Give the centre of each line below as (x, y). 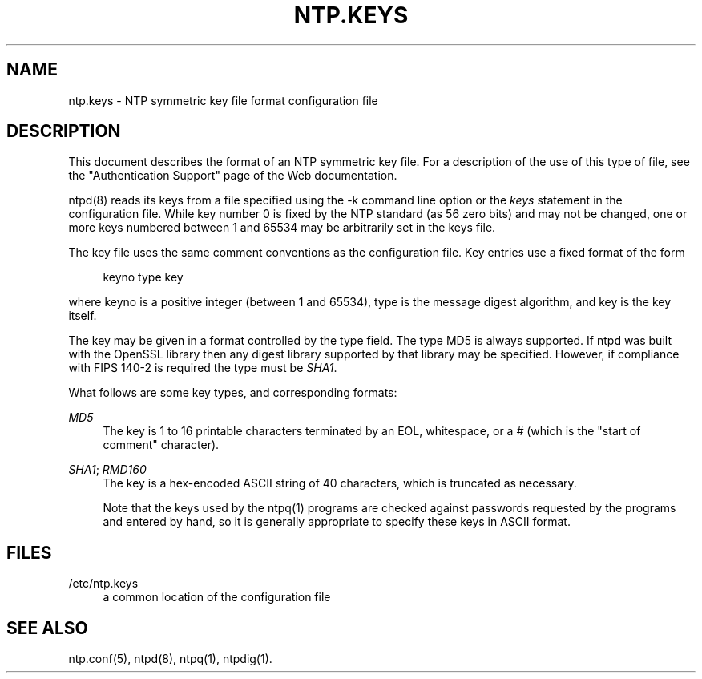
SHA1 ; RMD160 (107, 470)
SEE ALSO (47, 628)
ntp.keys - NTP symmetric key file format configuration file (223, 100)
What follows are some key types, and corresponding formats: (233, 393)
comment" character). (161, 445)
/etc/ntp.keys (103, 584)
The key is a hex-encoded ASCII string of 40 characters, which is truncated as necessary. (340, 483)
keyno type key (143, 277)
